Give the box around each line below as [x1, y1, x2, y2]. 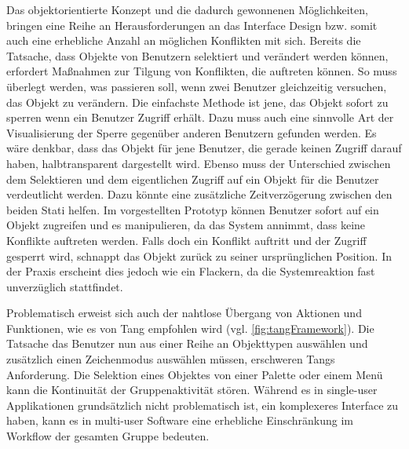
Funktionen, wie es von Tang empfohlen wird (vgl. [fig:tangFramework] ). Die [6, 319, 374, 336]
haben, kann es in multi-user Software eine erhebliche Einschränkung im [6, 412, 353, 429]
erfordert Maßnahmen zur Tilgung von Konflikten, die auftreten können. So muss [6, 63, 397, 79]
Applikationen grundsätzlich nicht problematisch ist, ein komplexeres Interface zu [6, 396, 399, 413]
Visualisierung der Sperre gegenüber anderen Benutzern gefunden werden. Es [6, 124, 377, 141]
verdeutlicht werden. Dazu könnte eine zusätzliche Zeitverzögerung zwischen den [6, 186, 393, 203]
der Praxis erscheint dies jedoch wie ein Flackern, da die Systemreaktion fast [6, 263, 375, 279]
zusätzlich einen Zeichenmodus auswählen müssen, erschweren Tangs [6, 351, 335, 367]
